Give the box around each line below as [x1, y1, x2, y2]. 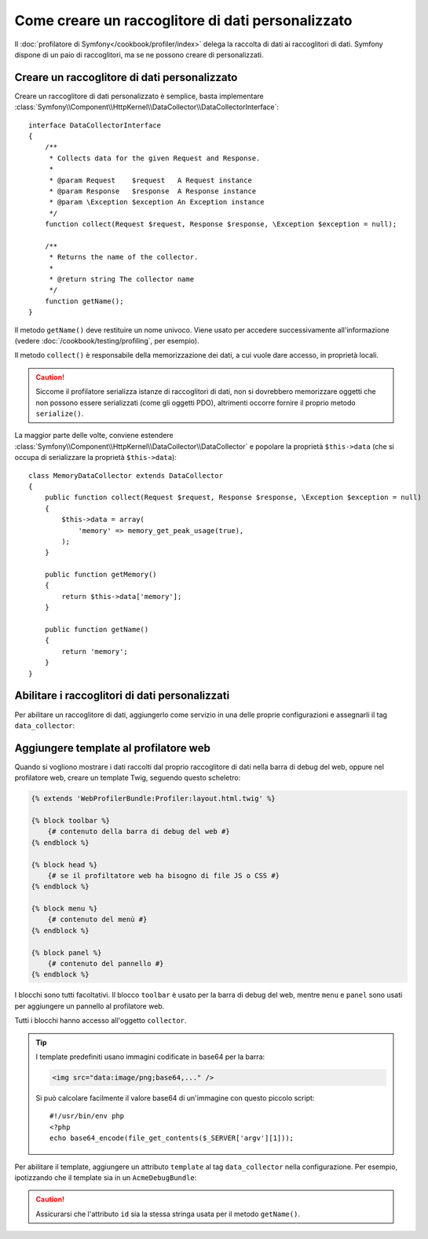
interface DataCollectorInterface [28, 120, 161, 130]
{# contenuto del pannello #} [47, 959, 164, 969]
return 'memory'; [61, 647, 129, 656]
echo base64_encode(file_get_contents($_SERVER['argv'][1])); [49, 1134, 294, 1143]
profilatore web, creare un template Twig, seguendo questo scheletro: [14, 773, 241, 782]
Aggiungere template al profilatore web [14, 741, 211, 755]
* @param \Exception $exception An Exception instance [49, 197, 265, 207]
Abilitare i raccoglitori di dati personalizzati [14, 689, 230, 703]
